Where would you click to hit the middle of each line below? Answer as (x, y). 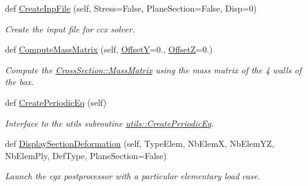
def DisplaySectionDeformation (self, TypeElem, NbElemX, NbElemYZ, (140, 143)
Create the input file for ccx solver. (70, 28)
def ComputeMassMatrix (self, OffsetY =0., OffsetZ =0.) (109, 49)
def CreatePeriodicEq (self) (56, 102)
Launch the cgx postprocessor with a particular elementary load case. (133, 176)
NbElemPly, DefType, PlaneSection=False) (86, 155)
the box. (19, 82)
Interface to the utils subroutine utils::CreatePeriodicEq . (109, 123)
